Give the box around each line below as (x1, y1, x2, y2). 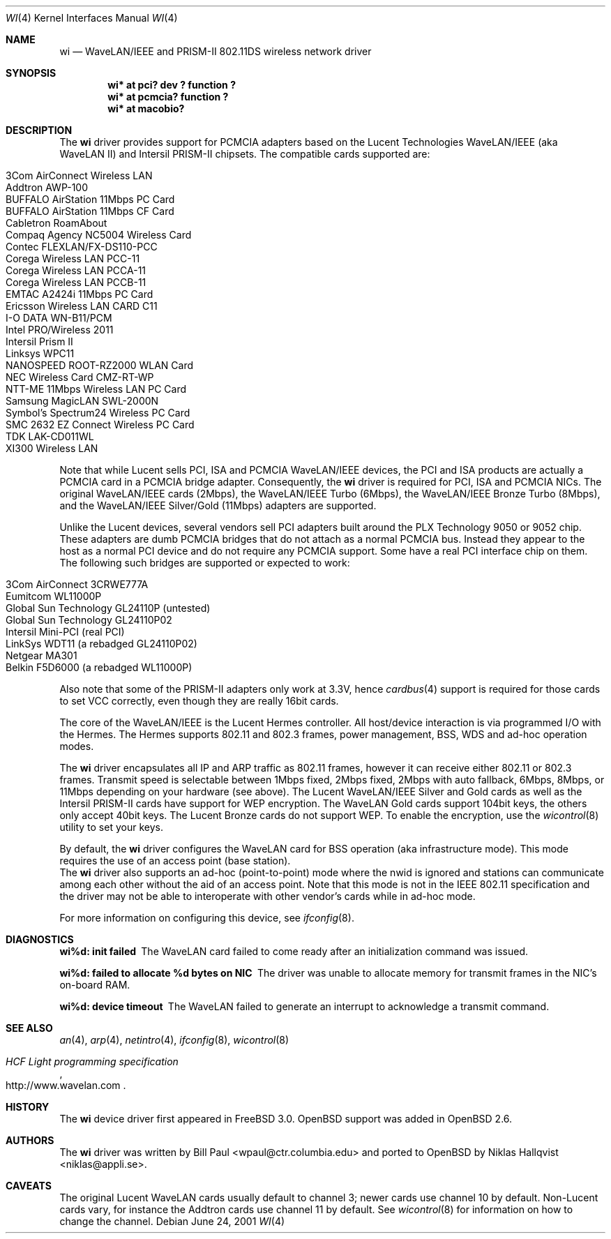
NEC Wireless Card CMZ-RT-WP (6, 371, 154, 383)
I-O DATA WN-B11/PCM (6, 312, 112, 324)
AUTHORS (6, 1134, 54, 1146)
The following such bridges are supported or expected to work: (59, 557, 350, 569)
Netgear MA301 (6, 649, 77, 661)
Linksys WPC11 (6, 347, 75, 359)
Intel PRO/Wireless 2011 (6, 324, 114, 336)
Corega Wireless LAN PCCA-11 (6, 264, 146, 276)
